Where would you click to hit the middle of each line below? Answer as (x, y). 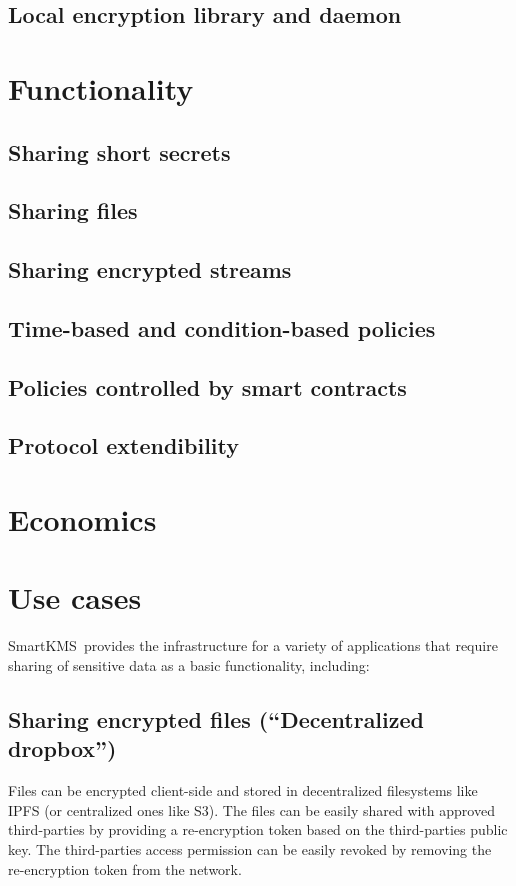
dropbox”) (62, 748)
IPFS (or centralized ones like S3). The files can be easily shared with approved (251, 809)
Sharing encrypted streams (150, 269)
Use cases (75, 597)
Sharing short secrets (119, 151)
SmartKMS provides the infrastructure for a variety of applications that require (253, 645)
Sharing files (73, 210)
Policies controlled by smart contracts (207, 386)
